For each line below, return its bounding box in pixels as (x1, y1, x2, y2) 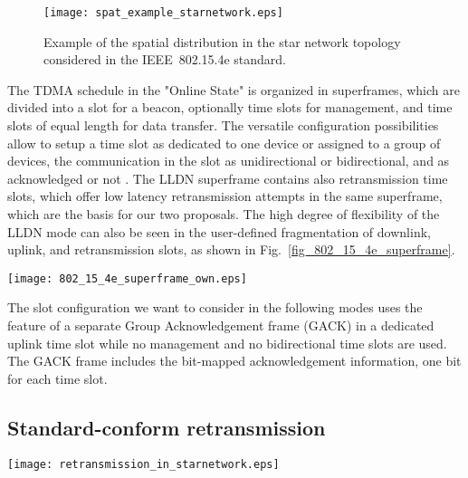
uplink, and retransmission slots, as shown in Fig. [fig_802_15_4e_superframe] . (7, 240, 455, 259)
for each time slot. (7, 368, 108, 387)
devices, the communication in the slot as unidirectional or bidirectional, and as (7, 151, 450, 170)
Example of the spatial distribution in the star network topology (43, 32, 401, 51)
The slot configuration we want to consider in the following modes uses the (7, 298, 423, 317)
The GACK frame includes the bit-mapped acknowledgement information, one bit (7, 351, 462, 370)
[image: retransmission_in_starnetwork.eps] (7, 457, 280, 471)
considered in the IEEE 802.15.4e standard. (43, 50, 287, 69)
